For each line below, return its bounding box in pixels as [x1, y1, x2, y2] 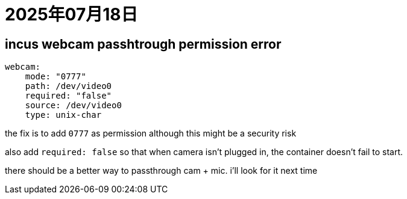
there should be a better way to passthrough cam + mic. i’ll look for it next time [5, 165, 318, 176]
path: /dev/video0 [25, 81, 112, 91]
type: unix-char [25, 110, 102, 120]
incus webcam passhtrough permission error [5, 36, 282, 52]
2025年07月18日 [5, 4, 138, 25]
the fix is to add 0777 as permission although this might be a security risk [5, 128, 297, 139]
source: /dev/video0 [25, 100, 122, 111]
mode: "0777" [25, 72, 86, 82]
